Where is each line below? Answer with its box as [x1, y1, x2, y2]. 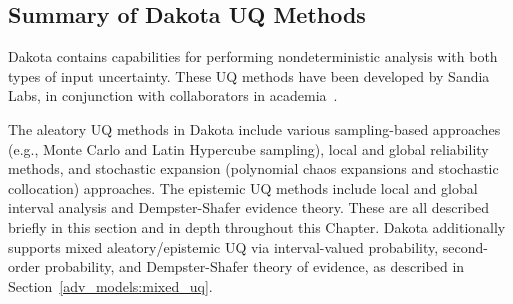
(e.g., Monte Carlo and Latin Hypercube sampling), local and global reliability [8, 138, 489, 159]
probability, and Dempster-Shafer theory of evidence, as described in [44, 256, 465, 277]
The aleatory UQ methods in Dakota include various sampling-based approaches [8, 118, 501, 139]
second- [442, 236, 488, 257]
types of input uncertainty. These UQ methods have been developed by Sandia [8, 65, 490, 86]
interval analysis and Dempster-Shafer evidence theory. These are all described [8, 197, 490, 218]
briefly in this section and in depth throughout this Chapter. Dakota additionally [8, 216, 506, 237]
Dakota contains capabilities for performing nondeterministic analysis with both [8, 46, 498, 67]
